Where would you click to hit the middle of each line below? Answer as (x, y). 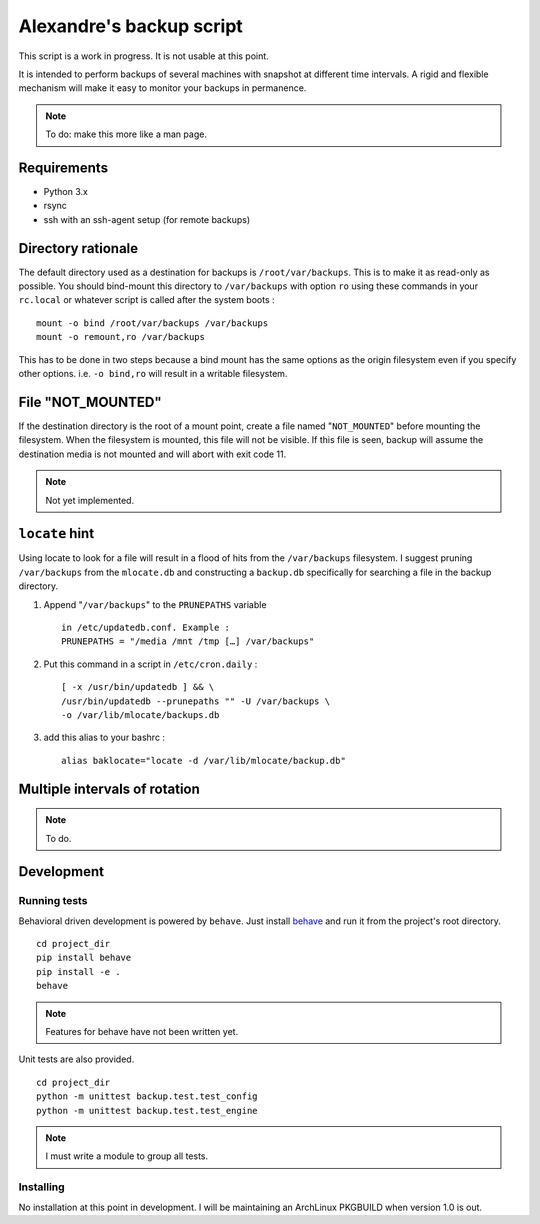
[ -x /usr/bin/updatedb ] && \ (138, 687)
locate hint (56, 533)
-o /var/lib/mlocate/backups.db (140, 714)
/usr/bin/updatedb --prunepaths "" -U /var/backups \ (195, 701)
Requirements (63, 167)
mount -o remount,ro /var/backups (120, 337)
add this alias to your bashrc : (104, 737)
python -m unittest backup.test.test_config (147, 1096)
